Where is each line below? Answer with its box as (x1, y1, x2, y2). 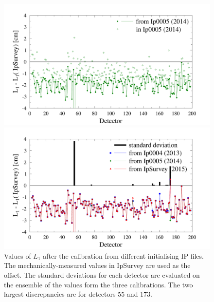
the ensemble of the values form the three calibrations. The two (4, 279, 193, 289)
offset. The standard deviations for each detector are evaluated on (4, 269, 200, 280)
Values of (4, 250, 31, 261)
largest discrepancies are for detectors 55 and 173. (4, 289, 152, 299)
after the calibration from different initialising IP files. (43, 250, 204, 261)
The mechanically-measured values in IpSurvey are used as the (4, 260, 191, 270)
